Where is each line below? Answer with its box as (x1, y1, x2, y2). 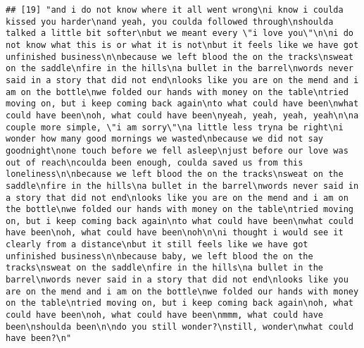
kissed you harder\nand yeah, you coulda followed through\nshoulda (6, 16, 334, 27)
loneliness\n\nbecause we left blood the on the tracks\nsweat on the (6, 169, 344, 180)
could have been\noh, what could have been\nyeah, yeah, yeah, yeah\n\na (6, 110, 359, 120)
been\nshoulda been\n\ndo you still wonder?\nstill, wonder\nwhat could (6, 321, 353, 332)
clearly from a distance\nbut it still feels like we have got (6, 240, 308, 250)
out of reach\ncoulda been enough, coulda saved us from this (6, 157, 303, 168)
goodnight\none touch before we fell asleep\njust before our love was (6, 145, 349, 156)
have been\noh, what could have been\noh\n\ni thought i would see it (6, 228, 344, 238)
